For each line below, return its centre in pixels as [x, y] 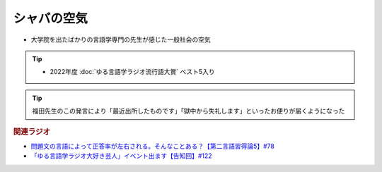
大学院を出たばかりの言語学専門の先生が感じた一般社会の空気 [121, 39]
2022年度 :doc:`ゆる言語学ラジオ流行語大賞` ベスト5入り [132, 72]
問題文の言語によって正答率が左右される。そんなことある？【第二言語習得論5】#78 [153, 146]
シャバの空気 [51, 18]
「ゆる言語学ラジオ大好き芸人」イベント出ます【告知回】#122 [121, 156]
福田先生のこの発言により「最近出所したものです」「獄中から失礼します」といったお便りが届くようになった [189, 111]
